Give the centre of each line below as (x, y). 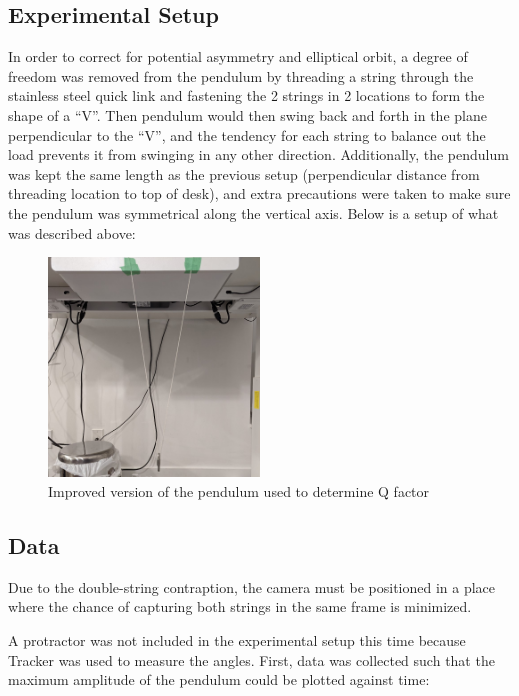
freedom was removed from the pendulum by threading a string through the (241, 75)
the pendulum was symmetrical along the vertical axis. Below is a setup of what (253, 212)
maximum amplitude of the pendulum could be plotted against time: (219, 679)
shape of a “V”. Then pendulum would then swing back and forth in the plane (247, 114)
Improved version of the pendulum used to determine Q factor (239, 490)
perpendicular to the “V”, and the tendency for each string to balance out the (247, 134)
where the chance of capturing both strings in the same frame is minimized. (240, 606)
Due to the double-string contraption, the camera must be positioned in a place (252, 586)
